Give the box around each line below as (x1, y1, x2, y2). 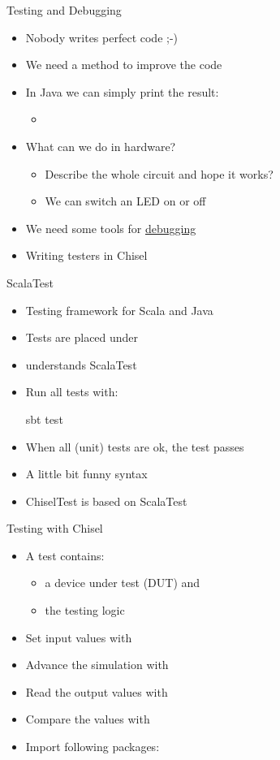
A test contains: (25, 546, 105, 564)
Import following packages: (25, 738, 160, 755)
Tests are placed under (25, 329, 139, 346)
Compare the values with (25, 710, 150, 728)
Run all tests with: (25, 383, 118, 400)
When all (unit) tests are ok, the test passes (25, 438, 244, 455)
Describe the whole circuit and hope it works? (45, 165, 274, 182)
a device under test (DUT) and (45, 574, 200, 591)
